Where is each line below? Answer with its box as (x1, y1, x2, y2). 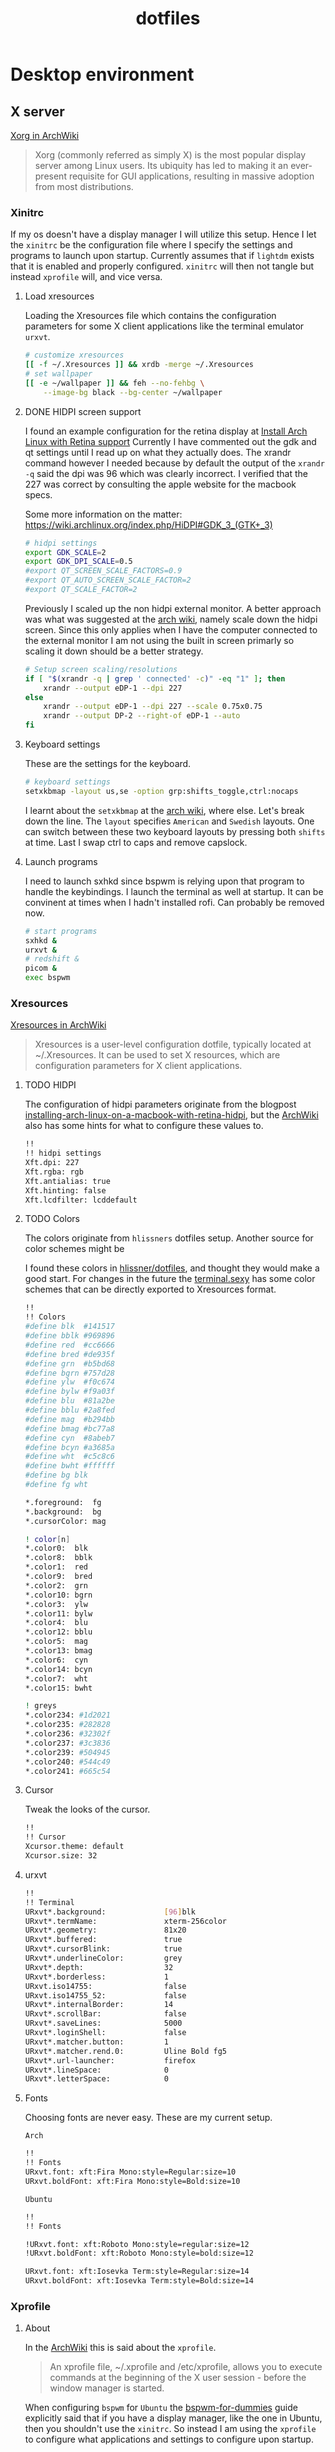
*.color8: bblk (24, 1553, 93, 1563)
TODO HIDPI (24, 1079, 77, 1091)
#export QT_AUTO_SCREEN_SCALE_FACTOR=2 (24, 575, 192, 586)
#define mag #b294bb (24, 1414, 115, 1424)
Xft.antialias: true (24, 1176, 111, 1186)
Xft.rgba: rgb (24, 1167, 84, 1177)
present (34, 170, 67, 182)
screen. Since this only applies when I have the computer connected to (24, 623, 318, 636)
